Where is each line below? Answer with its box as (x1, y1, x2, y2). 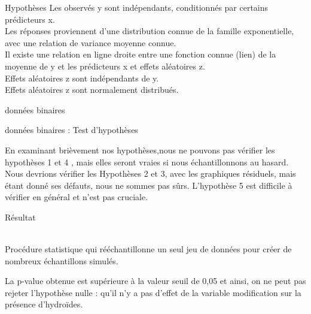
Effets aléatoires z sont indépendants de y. (5, 71, 159, 84)
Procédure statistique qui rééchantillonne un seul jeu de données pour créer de (5, 243, 292, 255)
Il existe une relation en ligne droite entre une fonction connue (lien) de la (5, 48, 276, 61)
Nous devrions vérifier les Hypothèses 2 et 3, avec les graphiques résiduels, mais (5, 167, 296, 180)
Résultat (5, 210, 36, 223)
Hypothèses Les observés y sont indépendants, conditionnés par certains (5, 1, 269, 13)
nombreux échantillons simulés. (5, 254, 118, 267)
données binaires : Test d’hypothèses (5, 123, 138, 136)
